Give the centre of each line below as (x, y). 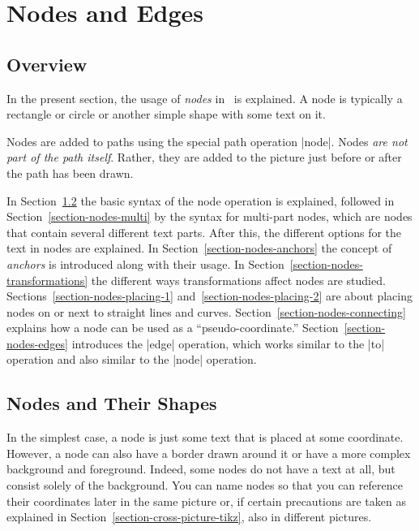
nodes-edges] (37, 343)
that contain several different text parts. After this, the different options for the (204, 232)
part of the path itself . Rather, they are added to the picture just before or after (204, 157)
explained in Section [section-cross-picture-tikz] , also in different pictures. (189, 517)
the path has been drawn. (70, 173)
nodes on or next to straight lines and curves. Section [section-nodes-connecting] (206, 311)
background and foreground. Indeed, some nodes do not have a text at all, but (201, 469)
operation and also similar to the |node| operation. (132, 359)
